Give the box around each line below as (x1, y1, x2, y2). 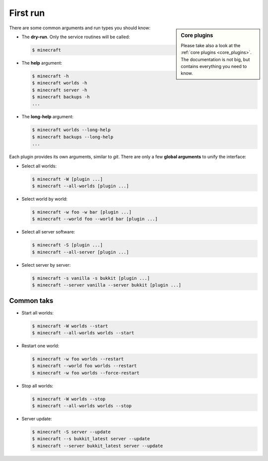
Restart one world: (21, 343, 60, 349)
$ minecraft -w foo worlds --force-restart (32, 370, 140, 376)
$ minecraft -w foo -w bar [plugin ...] (32, 209, 132, 215)
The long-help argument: (21, 114, 74, 120)
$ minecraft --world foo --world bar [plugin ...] (32, 216, 158, 222)
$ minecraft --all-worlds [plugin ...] (32, 183, 129, 189)
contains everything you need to (181, 63, 247, 69)
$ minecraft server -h (32, 87, 87, 93)
